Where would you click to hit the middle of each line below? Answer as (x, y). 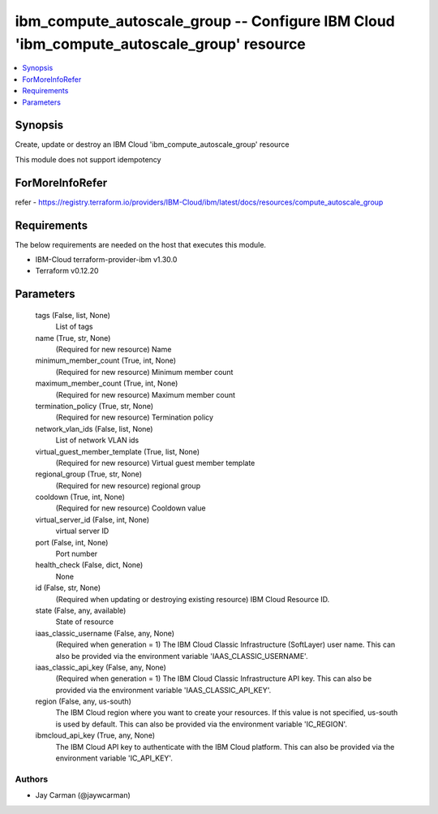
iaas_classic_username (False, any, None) (105, 633)
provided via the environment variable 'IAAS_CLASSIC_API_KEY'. (163, 690)
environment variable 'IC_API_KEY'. (114, 758)
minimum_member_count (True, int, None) (106, 360)
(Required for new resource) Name (114, 349)
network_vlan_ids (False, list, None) (94, 429)
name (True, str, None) (73, 338)
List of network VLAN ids (97, 440)
